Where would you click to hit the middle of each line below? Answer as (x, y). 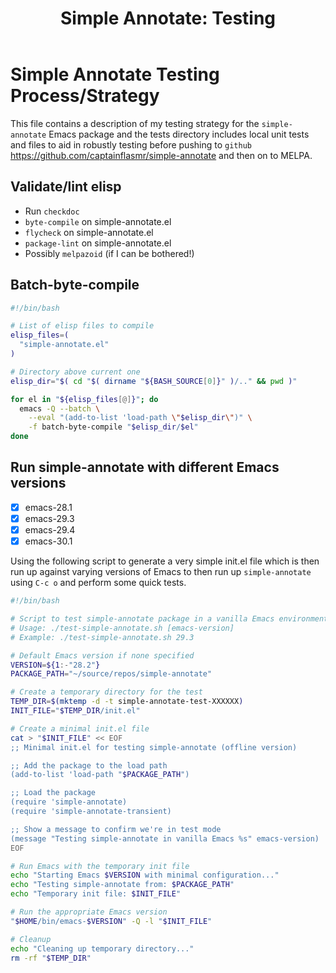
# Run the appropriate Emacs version (89, 912)
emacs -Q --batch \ (60, 408)
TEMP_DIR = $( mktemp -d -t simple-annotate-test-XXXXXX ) (127, 702)
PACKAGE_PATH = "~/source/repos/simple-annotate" (111, 674)
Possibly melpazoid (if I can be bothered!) (109, 253)
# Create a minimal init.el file (80, 728)
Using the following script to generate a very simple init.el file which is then (165, 561)
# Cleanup (31, 939)
